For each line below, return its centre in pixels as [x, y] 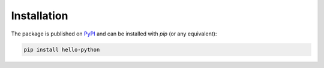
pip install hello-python [62, 49]
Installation [40, 16]
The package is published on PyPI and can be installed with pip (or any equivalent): [114, 34]
